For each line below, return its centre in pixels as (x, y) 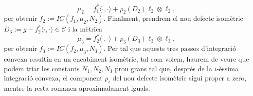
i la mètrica (85, 29)
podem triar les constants (42, 68)
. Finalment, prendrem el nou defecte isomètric (173, 18)
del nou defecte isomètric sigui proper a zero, (180, 78)
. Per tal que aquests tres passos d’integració (170, 48)
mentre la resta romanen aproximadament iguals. (77, 88)
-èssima (227, 68)
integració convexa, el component (53, 78)
